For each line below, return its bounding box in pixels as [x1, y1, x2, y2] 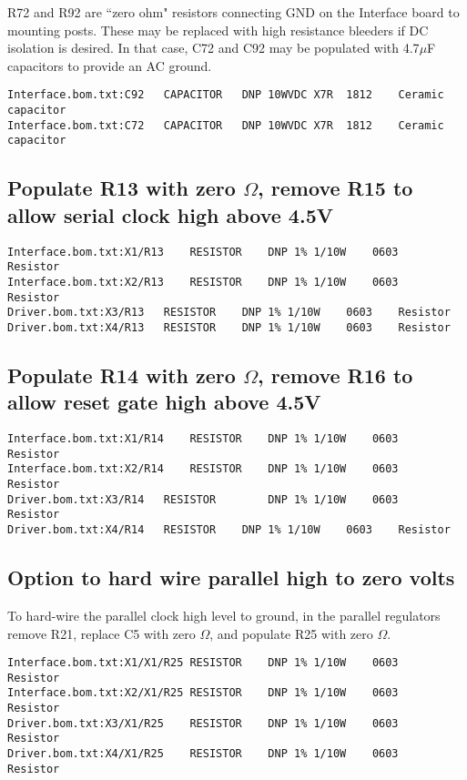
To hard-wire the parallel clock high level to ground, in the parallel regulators [7, 605, 441, 624]
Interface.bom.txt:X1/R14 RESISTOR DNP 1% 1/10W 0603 [7, 432, 399, 446]
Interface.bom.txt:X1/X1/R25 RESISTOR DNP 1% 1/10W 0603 [7, 656, 399, 670]
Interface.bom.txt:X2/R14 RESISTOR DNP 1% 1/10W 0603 [7, 462, 399, 476]
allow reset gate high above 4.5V [7, 388, 321, 416]
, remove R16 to [258, 360, 413, 389]
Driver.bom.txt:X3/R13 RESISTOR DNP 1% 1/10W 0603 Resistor [7, 306, 451, 319]
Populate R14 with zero [7, 360, 236, 389]
